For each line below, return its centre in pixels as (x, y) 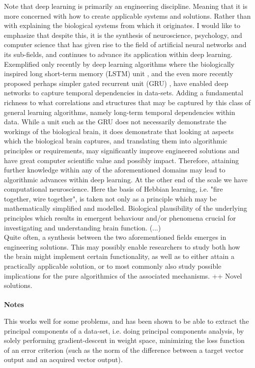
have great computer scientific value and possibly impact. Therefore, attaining (121, 160)
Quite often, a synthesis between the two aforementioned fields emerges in (115, 237)
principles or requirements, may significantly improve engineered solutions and (122, 150)
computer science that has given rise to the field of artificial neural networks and (125, 44)
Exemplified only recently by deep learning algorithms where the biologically (119, 64)
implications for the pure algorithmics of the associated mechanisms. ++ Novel (123, 275)
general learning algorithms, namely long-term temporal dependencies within (120, 112)
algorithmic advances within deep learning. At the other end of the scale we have (126, 179)
